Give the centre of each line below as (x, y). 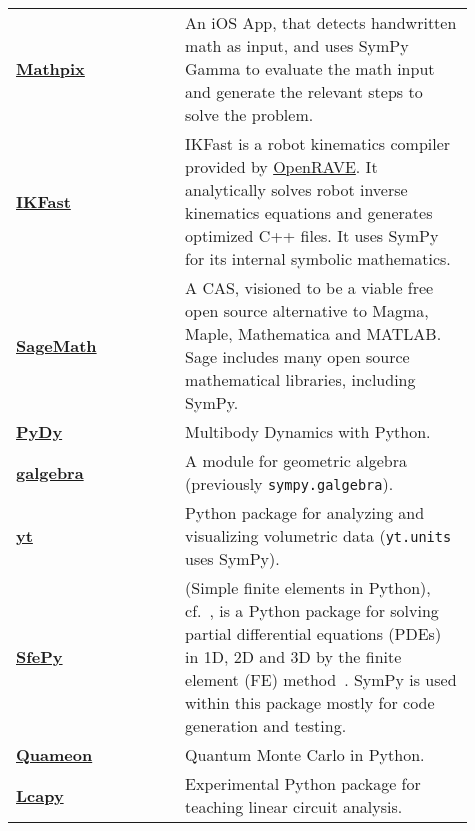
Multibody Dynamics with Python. (308, 431)
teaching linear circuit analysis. (294, 806)
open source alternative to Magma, (307, 310)
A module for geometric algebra (296, 460)
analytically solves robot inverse (296, 189)
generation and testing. (266, 725)
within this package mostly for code (310, 702)
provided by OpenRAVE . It (281, 166)
